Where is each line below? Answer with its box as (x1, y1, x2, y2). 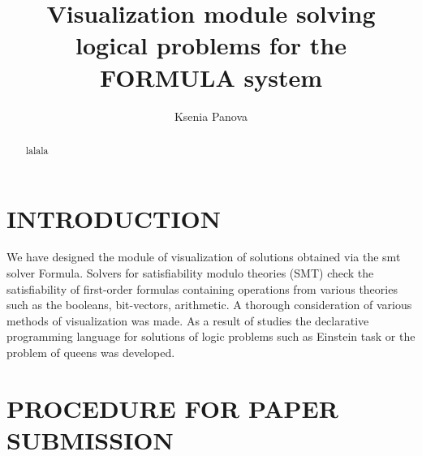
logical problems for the (75, 28, 347, 62)
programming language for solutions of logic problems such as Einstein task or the (6, 328, 416, 345)
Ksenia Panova (174, 107, 248, 124)
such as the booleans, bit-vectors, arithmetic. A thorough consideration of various (6, 296, 412, 313)
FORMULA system (99, 60, 323, 93)
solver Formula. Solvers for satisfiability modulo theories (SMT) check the (6, 265, 374, 282)
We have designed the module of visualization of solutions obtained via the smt (6, 248, 401, 265)
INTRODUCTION (6, 201, 222, 234)
